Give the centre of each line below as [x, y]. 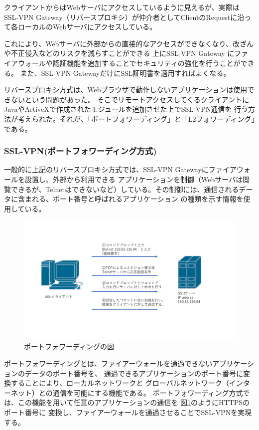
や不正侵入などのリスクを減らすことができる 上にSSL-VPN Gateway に [119, 53]
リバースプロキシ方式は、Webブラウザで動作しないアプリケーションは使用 [126, 90]
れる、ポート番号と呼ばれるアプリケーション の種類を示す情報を [137, 199]
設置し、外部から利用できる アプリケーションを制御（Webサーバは [134, 179]
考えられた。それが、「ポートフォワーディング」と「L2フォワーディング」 [136, 118]
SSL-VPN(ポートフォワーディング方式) [80, 151]
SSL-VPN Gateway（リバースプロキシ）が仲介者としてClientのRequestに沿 [124, 17]
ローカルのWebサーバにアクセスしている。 [87, 27]
